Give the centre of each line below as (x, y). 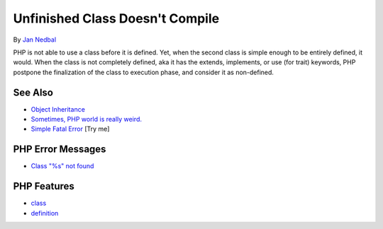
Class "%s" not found (62, 166)
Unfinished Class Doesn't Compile (116, 18)
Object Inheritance (58, 109)
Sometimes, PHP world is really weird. (86, 119)
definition (45, 213)
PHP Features (44, 186)
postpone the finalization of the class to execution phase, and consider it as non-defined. (144, 72)
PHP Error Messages (60, 149)
